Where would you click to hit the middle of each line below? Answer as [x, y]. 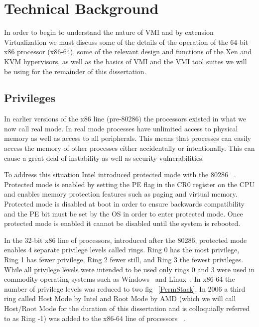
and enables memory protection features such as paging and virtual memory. [121, 194]
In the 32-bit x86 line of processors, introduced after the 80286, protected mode [126, 240]
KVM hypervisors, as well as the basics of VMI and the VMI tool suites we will [126, 61]
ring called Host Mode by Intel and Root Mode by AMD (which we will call [120, 298]
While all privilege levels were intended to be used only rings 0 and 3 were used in [129, 269]
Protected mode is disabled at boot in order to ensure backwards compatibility [124, 204]
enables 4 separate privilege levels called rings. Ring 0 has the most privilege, [122, 250]
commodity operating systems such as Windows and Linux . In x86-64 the [120, 279]
